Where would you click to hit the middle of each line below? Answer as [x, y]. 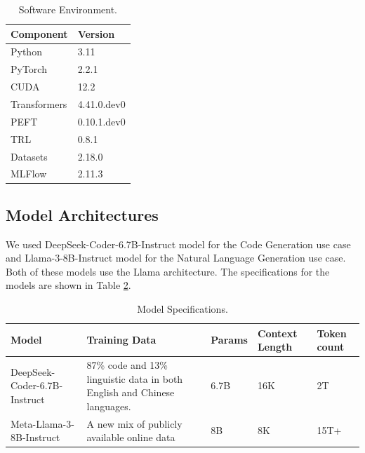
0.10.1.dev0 [101, 121]
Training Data [121, 340]
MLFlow [29, 174]
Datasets [29, 156]
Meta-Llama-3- [42, 423]
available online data [131, 437]
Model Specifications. [182, 309]
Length [275, 347]
